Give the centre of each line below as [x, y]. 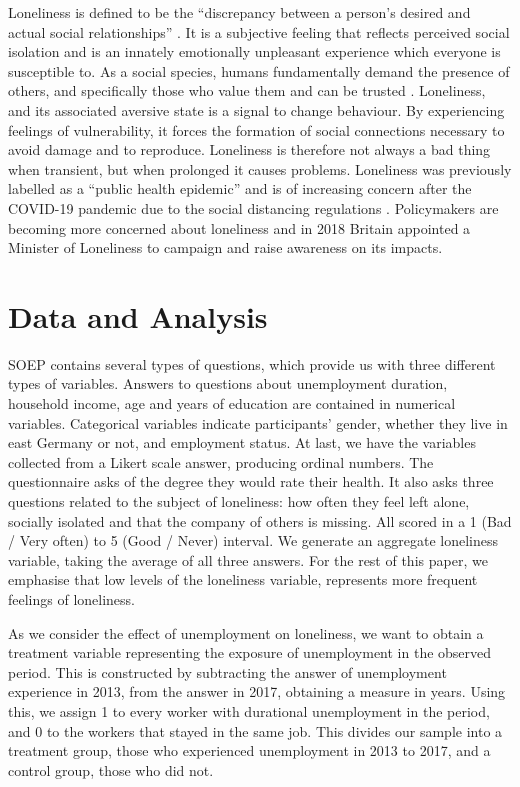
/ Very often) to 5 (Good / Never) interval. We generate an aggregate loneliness [253, 540]
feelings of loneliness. [72, 598]
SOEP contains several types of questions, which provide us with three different [252, 363]
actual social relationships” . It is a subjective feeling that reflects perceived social [259, 31]
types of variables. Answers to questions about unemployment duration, [228, 383]
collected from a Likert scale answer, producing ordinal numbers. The [221, 461]
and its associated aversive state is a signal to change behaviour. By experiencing [256, 109]
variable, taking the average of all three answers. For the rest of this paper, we [248, 559]
